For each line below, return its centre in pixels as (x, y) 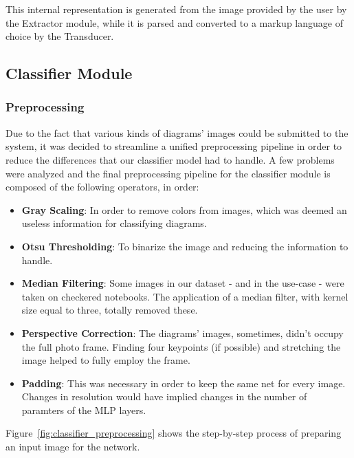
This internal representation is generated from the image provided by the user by (176, 9)
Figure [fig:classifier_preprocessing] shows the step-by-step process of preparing (174, 433)
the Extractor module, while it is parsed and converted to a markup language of (174, 22)
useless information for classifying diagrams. (114, 223)
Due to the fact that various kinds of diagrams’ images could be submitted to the (177, 132)
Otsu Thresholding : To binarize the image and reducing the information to (185, 246)
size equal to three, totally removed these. (110, 310)
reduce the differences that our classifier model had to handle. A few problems (170, 159)
